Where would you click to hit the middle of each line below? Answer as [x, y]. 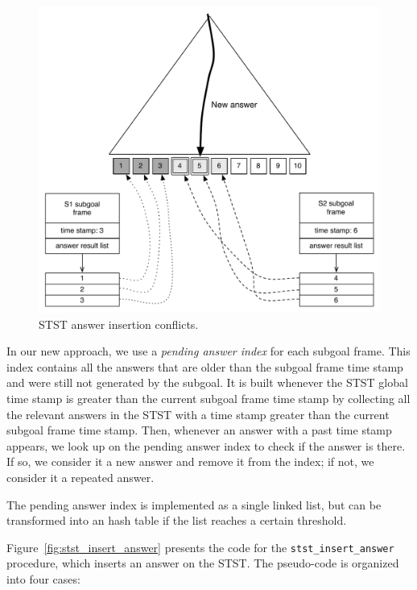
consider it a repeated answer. [81, 478]
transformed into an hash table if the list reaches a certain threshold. [177, 520]
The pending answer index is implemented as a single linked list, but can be [194, 504]
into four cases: [43, 579]
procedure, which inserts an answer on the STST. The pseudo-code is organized [203, 563]
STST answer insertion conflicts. [119, 324]
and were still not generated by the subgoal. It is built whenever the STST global [207, 382]
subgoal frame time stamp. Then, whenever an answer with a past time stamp [199, 430]
